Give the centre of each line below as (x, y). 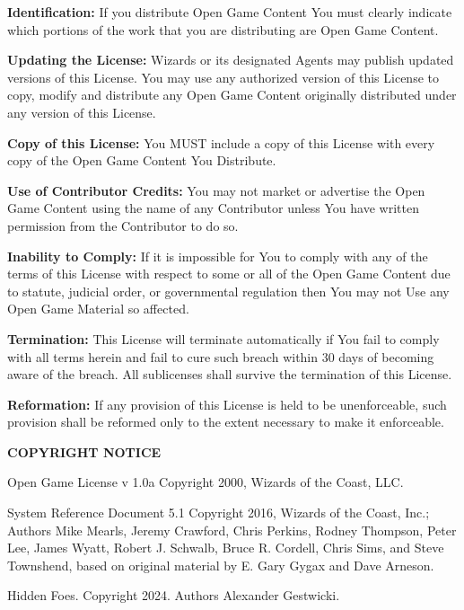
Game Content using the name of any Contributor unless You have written (213, 208)
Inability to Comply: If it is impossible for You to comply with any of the (218, 256)
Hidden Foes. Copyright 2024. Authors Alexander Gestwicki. (174, 595)
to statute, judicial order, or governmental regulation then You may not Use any (228, 291)
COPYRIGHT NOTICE (84, 451)
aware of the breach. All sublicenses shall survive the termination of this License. (230, 374)
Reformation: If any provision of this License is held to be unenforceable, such (227, 404)
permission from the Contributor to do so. (123, 225)
